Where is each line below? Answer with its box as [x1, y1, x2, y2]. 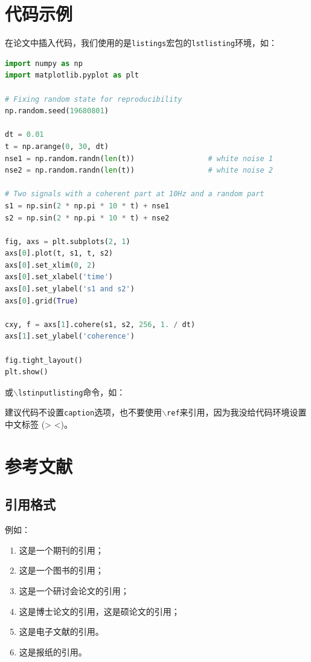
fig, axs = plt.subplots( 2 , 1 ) [5, 237, 130, 246]
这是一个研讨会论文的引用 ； [19, 584, 129, 597]
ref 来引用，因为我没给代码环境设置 [167, 406, 307, 419]
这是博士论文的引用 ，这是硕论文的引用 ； [19, 604, 180, 617]
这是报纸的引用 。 [19, 645, 87, 658]
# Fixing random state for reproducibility [5, 94, 182, 104]
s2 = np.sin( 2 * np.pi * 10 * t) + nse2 [5, 213, 170, 222]
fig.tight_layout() [5, 356, 83, 365]
